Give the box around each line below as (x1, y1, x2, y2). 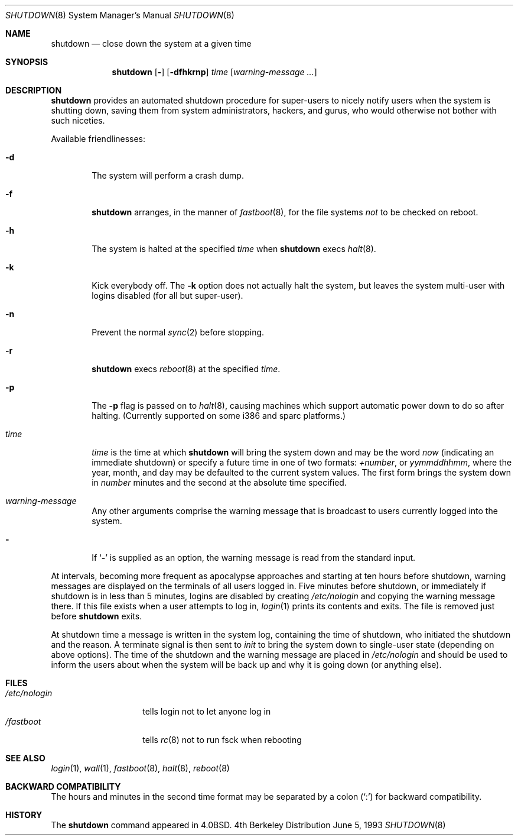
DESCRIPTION (5, 85, 62, 95)
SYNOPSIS (5, 57, 48, 67)
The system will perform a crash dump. (92, 170, 244, 180)
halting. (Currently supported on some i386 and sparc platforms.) (92, 411, 346, 421)
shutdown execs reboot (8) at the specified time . (92, 364, 281, 374)
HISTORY (5, 810, 43, 820)
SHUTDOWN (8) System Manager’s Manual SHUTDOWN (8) (5, 10, 234, 20)
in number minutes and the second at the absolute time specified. (92, 477, 347, 487)
